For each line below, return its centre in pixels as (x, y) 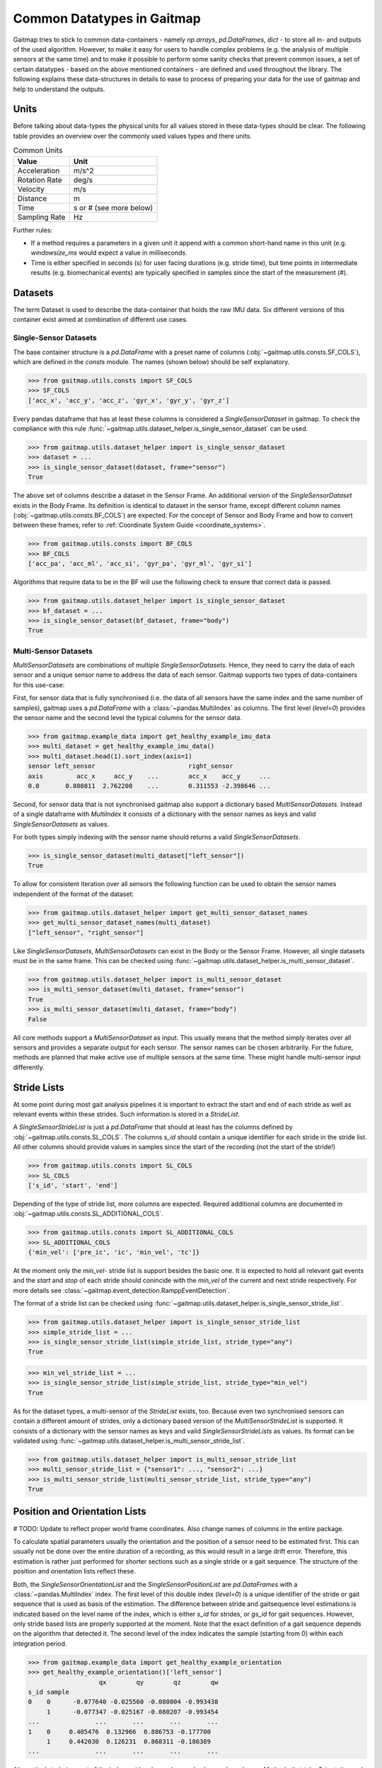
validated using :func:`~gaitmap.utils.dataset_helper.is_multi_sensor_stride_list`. (129, 1441)
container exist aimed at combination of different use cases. (100, 320)
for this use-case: (39, 685)
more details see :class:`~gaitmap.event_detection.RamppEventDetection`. (122, 1290)
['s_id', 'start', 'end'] (73, 1185)
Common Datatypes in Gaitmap (107, 18)
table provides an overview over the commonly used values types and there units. (133, 136)
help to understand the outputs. (59, 89)
